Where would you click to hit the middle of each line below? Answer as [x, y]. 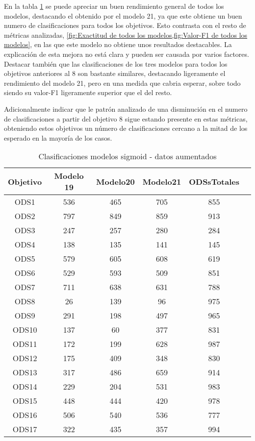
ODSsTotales [214, 181]
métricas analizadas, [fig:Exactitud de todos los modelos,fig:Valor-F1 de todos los [126, 35]
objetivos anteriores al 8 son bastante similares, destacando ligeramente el [115, 73]
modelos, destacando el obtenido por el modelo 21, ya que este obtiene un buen [123, 15]
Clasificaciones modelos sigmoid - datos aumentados [127, 156]
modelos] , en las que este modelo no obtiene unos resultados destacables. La [118, 44]
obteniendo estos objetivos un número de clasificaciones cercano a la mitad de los [126, 128]
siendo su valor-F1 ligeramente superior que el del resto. [88, 92]
